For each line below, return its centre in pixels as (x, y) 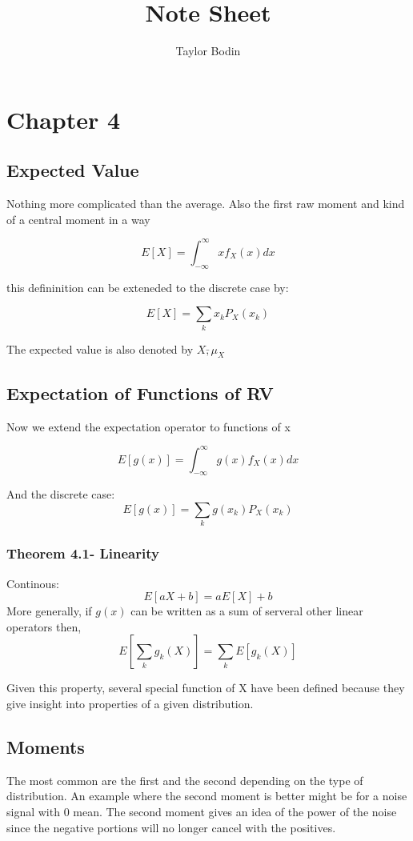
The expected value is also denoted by (100, 348)
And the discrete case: (61, 494)
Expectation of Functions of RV (140, 392)
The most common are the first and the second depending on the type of (185, 780)
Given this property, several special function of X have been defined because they (206, 688)
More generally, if (49, 611)
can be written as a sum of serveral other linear (247, 611)
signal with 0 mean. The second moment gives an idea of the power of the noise (202, 811)
